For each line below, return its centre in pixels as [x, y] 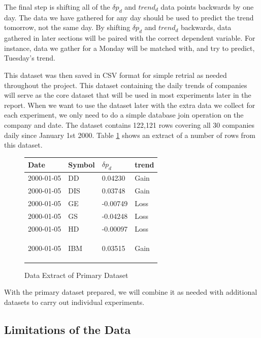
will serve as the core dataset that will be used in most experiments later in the [128, 95]
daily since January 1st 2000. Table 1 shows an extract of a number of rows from [130, 135]
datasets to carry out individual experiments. [74, 302]
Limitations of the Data [68, 329]
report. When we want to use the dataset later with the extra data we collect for [130, 105]
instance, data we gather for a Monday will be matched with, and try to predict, [129, 48]
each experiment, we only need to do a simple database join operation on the [124, 115]
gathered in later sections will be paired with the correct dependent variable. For [130, 38]
